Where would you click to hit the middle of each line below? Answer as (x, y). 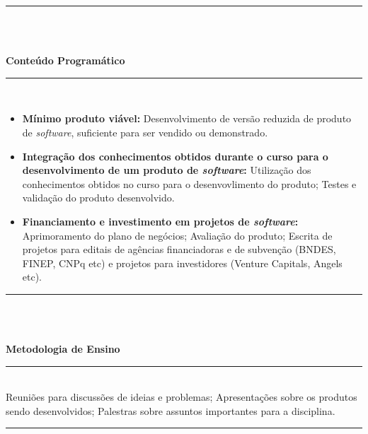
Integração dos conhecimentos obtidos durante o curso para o (175, 156)
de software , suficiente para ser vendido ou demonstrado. (145, 132)
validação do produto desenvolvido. (98, 198)
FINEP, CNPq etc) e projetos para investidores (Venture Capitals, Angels (182, 263)
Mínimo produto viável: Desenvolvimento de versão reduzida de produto (187, 118)
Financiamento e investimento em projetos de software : (160, 221)
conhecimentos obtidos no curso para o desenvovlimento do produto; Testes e (189, 183)
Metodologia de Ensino (63, 349)
